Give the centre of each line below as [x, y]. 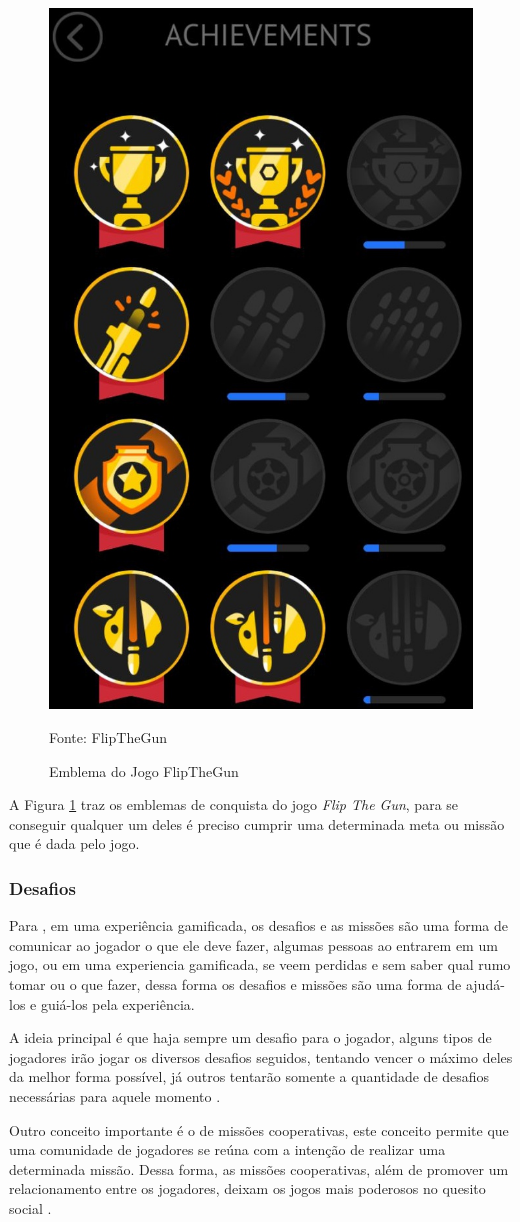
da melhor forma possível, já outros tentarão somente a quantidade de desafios [249, 1076]
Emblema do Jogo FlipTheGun [144, 770]
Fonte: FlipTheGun [108, 737]
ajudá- [485, 983]
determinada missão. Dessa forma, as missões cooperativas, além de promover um [259, 1168]
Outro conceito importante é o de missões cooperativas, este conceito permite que [259, 1129]
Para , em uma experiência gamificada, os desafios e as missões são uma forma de [258, 925]
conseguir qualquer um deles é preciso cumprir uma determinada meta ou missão [257, 823]
